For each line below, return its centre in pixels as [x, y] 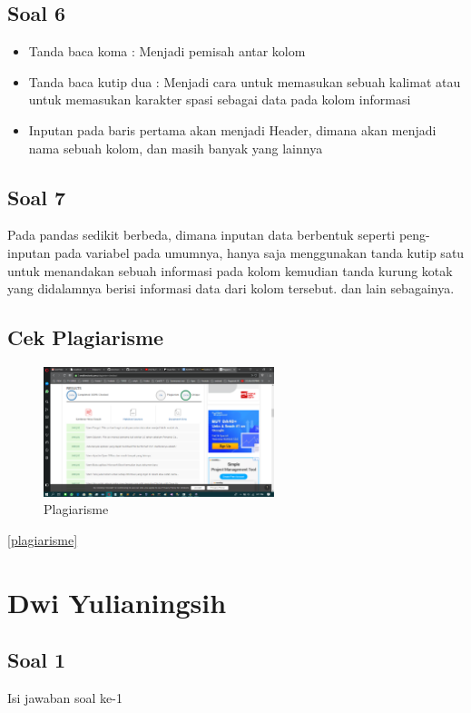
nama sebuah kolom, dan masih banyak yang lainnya [176, 148]
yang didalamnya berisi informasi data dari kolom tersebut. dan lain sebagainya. [231, 288]
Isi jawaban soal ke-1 [65, 698]
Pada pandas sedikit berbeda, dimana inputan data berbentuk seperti [201, 235]
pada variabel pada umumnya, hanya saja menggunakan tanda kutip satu [260, 252]
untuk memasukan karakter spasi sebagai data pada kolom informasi [220, 99]
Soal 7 [37, 197]
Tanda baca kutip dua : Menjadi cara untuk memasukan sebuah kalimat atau [245, 81]
